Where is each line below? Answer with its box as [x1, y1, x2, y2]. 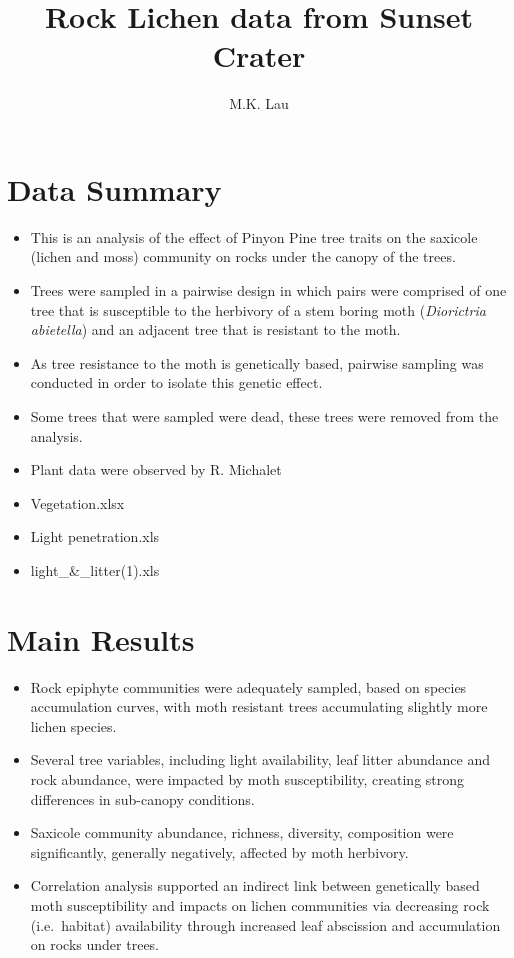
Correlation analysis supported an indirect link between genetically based [30, 875, 480, 896]
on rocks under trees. [30, 934, 160, 955]
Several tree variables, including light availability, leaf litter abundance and [30, 749, 490, 770]
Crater [212, 35, 306, 76]
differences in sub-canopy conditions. [30, 788, 255, 809]
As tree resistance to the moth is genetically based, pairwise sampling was [30, 352, 484, 373]
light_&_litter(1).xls [30, 559, 160, 580]
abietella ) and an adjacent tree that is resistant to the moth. [30, 319, 401, 340]
